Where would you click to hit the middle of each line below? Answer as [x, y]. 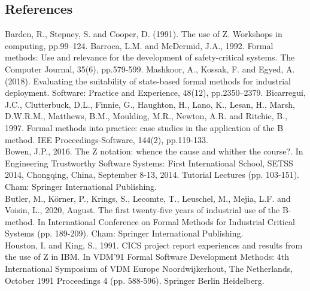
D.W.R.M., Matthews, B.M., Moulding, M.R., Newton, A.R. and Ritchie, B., [146, 116]
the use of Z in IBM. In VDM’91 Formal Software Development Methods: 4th [147, 257]
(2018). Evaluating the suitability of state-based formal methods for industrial [148, 81]
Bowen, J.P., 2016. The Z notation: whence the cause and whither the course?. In [154, 151]
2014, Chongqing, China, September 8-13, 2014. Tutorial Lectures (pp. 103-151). [152, 175]
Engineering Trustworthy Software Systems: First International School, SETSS [149, 163]
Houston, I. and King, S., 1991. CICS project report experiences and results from [154, 245]
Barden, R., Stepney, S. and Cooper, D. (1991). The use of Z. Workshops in [144, 34]
